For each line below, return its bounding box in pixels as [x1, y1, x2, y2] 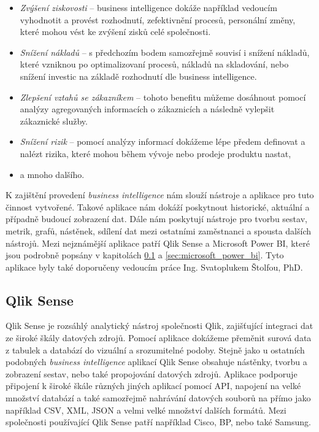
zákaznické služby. [20, 114, 88, 127]
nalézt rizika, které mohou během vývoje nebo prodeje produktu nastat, [20, 147, 291, 160]
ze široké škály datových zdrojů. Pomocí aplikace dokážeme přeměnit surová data [6, 331, 312, 344]
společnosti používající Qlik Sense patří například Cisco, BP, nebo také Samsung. [6, 415, 311, 428]
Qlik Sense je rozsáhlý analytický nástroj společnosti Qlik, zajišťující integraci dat [6, 319, 313, 332]
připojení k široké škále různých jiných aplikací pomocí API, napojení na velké [6, 379, 301, 392]
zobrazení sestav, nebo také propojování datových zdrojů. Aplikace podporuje [6, 367, 298, 380]
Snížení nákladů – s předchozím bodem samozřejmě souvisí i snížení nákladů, [20, 45, 310, 58]
